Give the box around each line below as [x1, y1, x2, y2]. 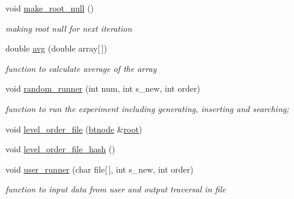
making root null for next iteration [5, 22, 132, 34]
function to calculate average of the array [5, 62, 157, 74]
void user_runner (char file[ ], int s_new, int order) [5, 162, 194, 175]
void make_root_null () [5, 2, 94, 14]
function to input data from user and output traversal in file [5, 183, 226, 195]
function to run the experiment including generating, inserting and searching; [5, 102, 289, 114]
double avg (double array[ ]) [5, 42, 107, 55]
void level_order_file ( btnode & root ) [5, 122, 142, 135]
